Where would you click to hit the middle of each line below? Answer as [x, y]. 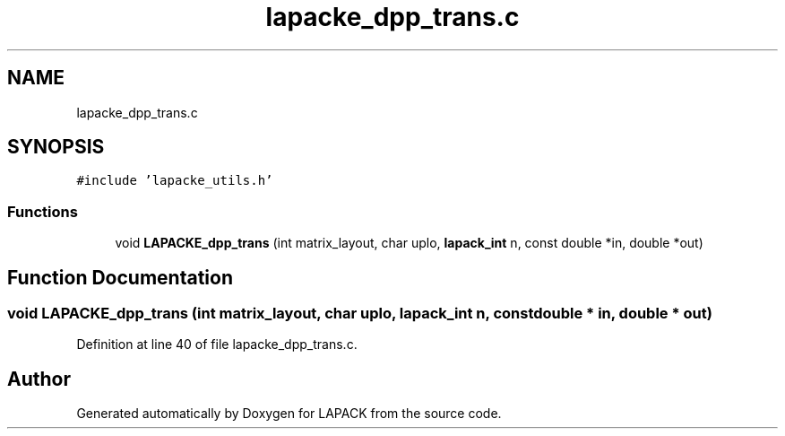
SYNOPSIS [56, 147]
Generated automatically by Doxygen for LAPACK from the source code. [289, 414]
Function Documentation [120, 277]
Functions [43, 211]
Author [39, 379]
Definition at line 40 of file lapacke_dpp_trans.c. [217, 344]
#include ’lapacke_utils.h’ [175, 181]
